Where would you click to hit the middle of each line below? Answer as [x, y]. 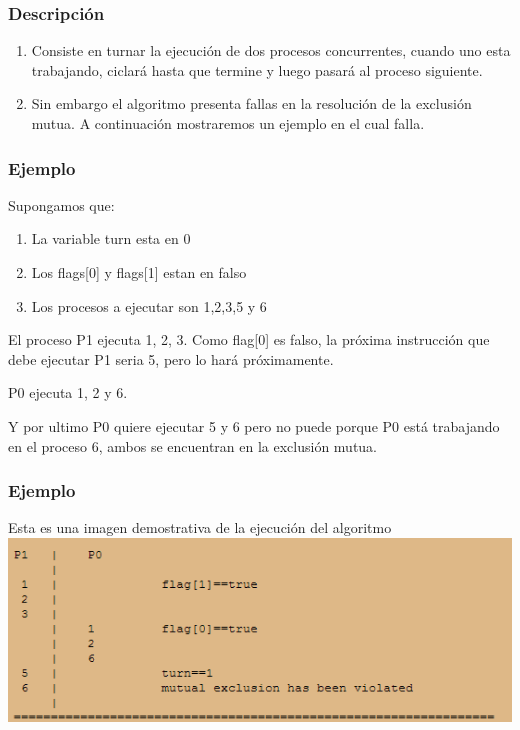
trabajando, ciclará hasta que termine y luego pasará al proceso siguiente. [257, 69]
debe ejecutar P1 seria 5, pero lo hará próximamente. [171, 358]
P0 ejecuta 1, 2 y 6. [68, 392]
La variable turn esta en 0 [111, 238]
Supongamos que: [61, 204]
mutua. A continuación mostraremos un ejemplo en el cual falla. [228, 123]
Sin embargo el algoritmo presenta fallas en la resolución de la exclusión [251, 103]
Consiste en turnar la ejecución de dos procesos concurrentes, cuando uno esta [271, 50]
